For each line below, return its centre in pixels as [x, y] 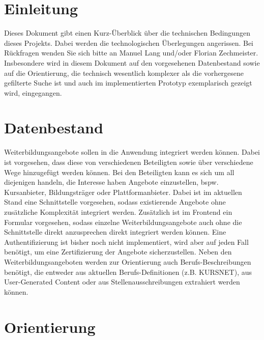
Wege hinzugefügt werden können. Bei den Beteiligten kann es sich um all [119, 172]
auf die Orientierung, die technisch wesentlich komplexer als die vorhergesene [124, 73]
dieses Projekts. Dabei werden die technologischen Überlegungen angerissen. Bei [129, 42]
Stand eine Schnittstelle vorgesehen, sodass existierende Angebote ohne [115, 202]
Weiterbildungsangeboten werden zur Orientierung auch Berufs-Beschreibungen [128, 261]
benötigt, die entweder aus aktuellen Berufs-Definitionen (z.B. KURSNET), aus [128, 272]
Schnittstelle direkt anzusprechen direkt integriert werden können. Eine [115, 232]
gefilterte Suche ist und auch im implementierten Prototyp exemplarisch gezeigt [128, 83]
